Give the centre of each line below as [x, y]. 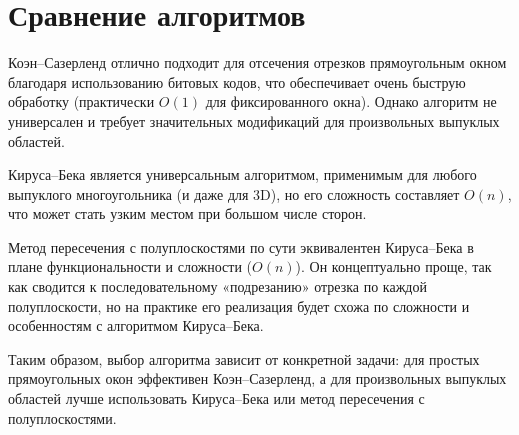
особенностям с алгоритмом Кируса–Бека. [136, 325]
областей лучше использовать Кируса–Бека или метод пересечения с [216, 398]
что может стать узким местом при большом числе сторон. [187, 213]
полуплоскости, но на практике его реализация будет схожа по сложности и [239, 305]
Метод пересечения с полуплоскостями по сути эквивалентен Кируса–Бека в [241, 246]
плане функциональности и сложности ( [130, 266]
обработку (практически [81, 101]
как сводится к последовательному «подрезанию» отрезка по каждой [217, 286]
